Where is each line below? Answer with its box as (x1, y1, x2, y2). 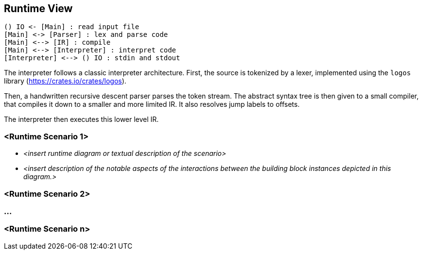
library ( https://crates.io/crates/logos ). (4, 77, 126, 85)
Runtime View (4, 2, 73, 15)
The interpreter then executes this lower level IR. (4, 115, 159, 124)
